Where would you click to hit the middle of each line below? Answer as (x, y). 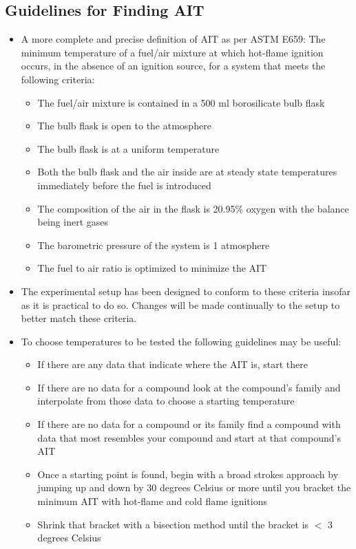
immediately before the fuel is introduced (124, 185)
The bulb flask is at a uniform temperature (128, 148)
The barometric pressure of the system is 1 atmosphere (154, 245)
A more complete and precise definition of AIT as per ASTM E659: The (173, 39)
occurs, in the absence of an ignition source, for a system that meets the (173, 66)
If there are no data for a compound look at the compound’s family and (189, 387)
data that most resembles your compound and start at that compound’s (189, 437)
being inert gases (73, 222)
